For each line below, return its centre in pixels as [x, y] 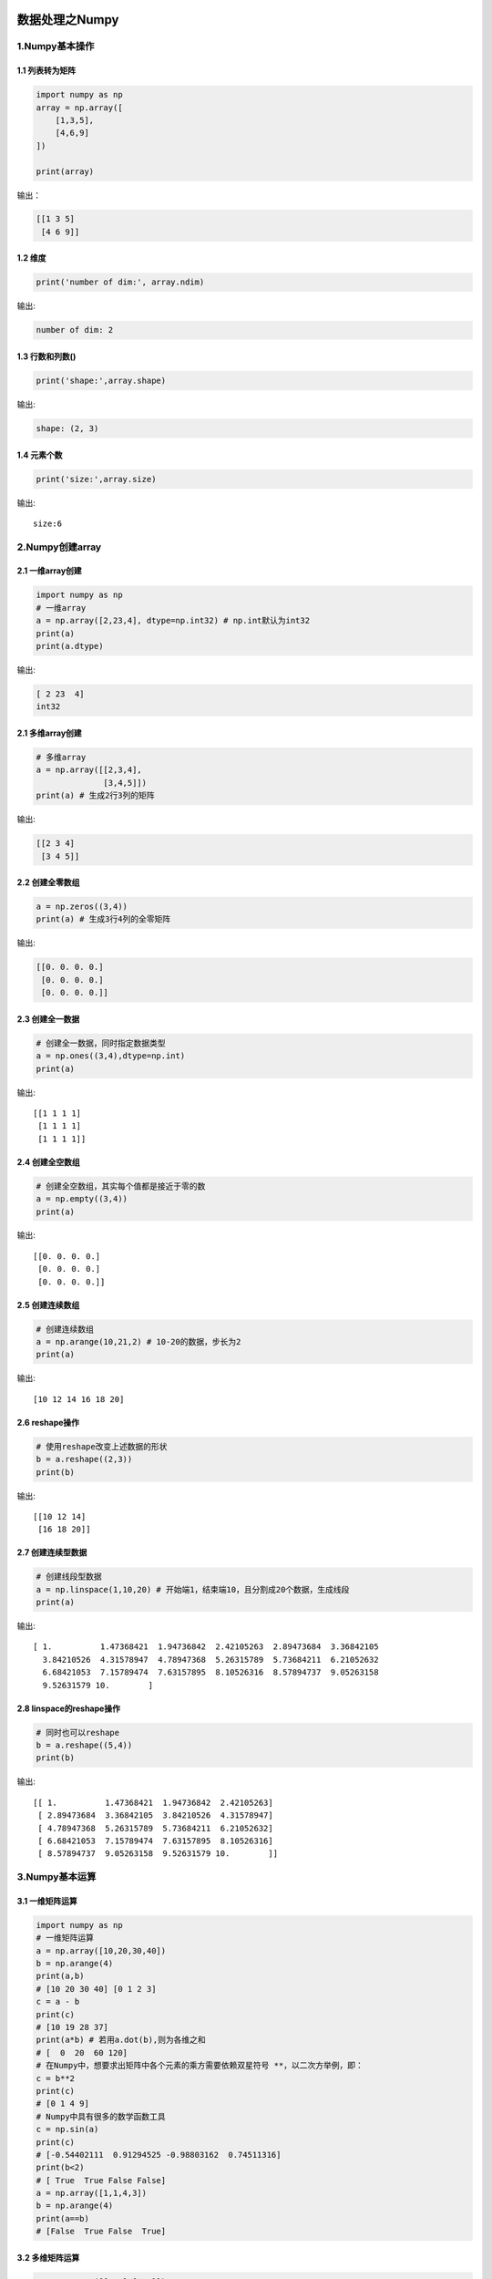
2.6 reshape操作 [48, 1422]
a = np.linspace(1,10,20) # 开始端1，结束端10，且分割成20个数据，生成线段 [193, 1589]
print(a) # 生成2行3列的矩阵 [95, 796]
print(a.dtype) [70, 646]
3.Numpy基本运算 [56, 1877]
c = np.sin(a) [67, 2129]
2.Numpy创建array [59, 547]
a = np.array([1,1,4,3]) [92, 2193]
